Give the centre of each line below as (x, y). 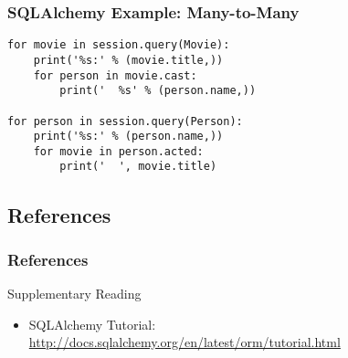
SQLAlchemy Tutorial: (92, 324)
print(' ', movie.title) (138, 167)
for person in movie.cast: (115, 75)
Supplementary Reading (74, 294)
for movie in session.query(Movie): (119, 45)
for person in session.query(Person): (125, 121)
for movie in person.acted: (118, 151)
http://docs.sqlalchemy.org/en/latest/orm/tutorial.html (185, 342)
